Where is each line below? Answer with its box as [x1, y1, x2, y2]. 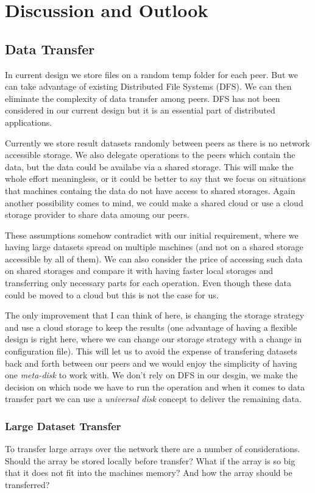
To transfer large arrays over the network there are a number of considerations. [5, 442, 300, 455]
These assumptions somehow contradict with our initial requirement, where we [5, 228, 299, 241]
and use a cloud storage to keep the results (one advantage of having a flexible [5, 320, 297, 333]
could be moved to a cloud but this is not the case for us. [5, 288, 219, 301]
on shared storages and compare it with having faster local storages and [5, 264, 274, 277]
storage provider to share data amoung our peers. [5, 208, 189, 221]
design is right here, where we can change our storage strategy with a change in [5, 333, 302, 345]
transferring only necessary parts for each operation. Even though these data [5, 276, 291, 289]
